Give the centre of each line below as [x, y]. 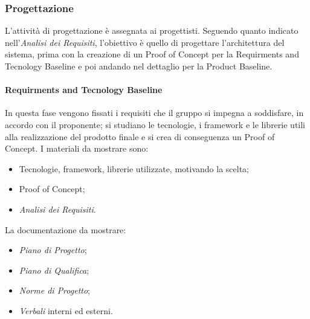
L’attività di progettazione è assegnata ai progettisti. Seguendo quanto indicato [152, 31]
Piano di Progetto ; [53, 250]
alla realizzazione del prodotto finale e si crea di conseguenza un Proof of [140, 136]
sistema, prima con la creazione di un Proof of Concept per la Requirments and [152, 54]
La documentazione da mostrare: [66, 229]
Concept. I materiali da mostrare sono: [77, 148]
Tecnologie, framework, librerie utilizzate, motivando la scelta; [134, 168]
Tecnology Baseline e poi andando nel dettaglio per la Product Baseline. [139, 66]
